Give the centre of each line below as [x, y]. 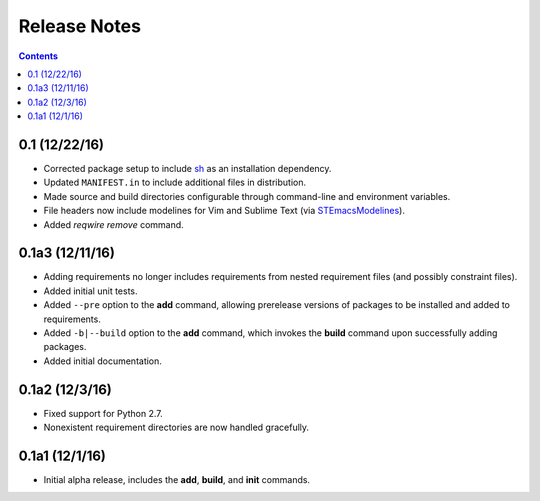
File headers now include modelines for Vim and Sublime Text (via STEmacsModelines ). [224, 211]
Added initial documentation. [102, 361]
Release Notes [80, 26]
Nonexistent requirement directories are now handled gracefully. [176, 427]
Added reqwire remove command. [113, 224]
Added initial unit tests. [91, 291]
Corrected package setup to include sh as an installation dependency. [187, 169]
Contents [38, 56]
